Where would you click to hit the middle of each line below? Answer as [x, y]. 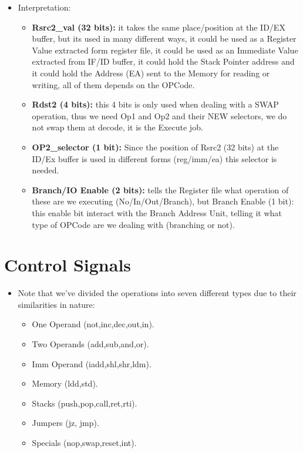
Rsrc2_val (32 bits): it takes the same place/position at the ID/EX [159, 27]
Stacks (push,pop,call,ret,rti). [85, 403]
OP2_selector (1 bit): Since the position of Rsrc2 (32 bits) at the [155, 147]
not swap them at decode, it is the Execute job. [117, 127]
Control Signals [68, 265]
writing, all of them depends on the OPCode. [113, 84]
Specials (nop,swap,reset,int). [84, 442]
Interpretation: [44, 7]
